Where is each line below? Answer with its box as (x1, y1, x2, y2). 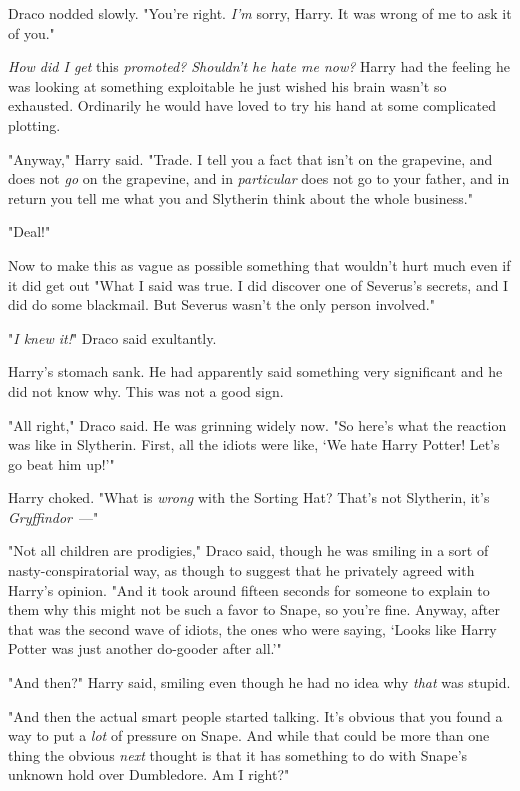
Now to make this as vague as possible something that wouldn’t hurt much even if (8, 254, 511, 275)
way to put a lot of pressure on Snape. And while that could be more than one (8, 725, 490, 746)
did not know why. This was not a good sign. (8, 380, 284, 401)
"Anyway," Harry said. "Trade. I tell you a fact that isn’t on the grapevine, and (8, 148, 493, 169)
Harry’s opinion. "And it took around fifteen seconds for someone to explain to (8, 579, 490, 600)
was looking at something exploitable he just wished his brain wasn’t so (8, 75, 447, 96)
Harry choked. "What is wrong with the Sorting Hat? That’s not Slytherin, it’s (8, 487, 490, 508)
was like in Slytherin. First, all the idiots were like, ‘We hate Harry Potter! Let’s (8, 434, 500, 455)
